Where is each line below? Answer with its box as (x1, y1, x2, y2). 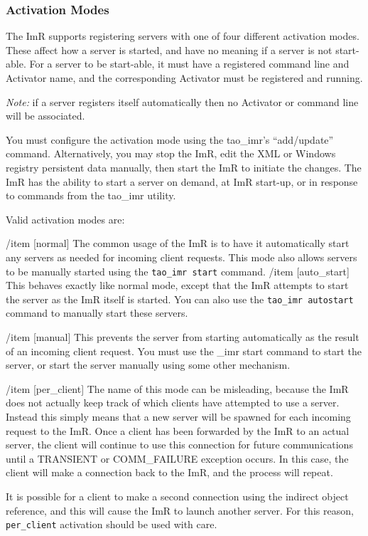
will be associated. (6, 108, 85, 123)
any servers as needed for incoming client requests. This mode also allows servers (6, 249, 357, 264)
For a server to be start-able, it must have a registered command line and (29, 56, 350, 71)
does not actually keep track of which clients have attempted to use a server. (6, 395, 340, 410)
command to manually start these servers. (6, 305, 188, 320)
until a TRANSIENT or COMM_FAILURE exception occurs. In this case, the (6, 451, 349, 466)
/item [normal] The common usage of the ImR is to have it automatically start (6, 236, 350, 251)
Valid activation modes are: (6, 211, 125, 226)
